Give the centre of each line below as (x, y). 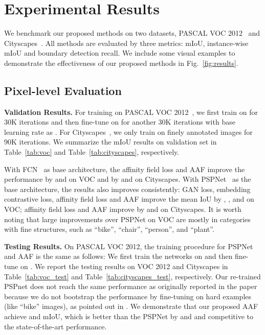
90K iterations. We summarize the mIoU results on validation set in (111, 142)
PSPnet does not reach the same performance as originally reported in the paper (131, 286)
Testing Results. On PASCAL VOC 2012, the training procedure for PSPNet (129, 246)
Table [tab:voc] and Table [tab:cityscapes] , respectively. (92, 152)
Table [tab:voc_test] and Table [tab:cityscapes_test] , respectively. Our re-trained (132, 276)
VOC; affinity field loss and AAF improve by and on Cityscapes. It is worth (123, 209)
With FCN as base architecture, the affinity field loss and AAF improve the (125, 169)
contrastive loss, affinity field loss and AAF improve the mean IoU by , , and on (129, 199)
